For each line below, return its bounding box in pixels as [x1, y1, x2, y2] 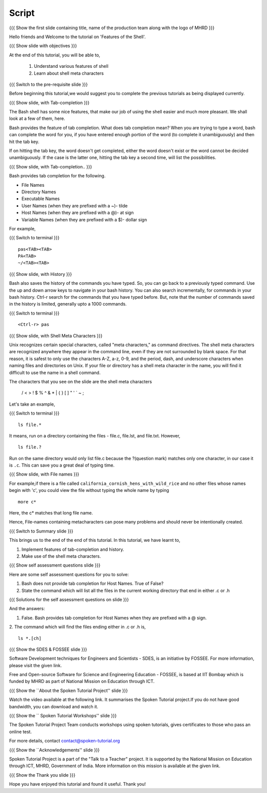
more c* [18, 499, 37, 505]
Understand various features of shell [34, 63, 109, 69]
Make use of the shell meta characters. [21, 553, 101, 559]
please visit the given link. [9, 662, 62, 668]
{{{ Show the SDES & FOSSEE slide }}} [9, 646, 88, 652]
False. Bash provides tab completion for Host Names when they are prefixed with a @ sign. [21, 615, 207, 621]
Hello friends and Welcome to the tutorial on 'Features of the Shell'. [9, 34, 146, 40]
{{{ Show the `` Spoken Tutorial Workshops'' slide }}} [9, 713, 117, 719]
